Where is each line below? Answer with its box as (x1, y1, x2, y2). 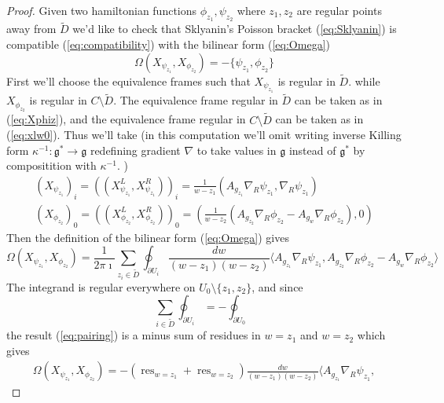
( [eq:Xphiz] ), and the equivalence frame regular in (6, 111, 246, 127)
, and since (251, 278, 303, 295)
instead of (288, 141, 336, 158)
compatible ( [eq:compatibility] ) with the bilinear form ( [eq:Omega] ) (6, 36, 330, 53)
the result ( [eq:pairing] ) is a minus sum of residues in (6, 327, 261, 343)
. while (348, 72, 380, 89)
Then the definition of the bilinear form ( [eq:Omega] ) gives (6, 229, 289, 245)
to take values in (196, 141, 277, 158)
